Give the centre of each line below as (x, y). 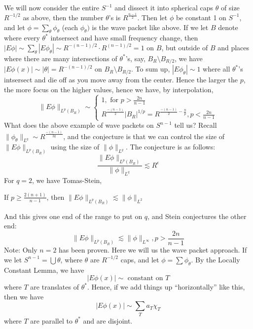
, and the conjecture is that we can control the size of (144, 136)
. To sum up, (151, 69)
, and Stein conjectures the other (197, 216)
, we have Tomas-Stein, (67, 180)
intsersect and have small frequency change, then (124, 38)
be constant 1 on (201, 17)
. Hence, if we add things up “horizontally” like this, (166, 287)
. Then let (152, 17)
